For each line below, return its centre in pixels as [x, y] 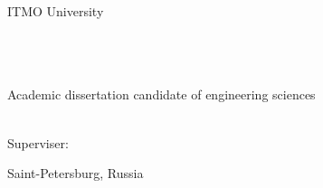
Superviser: [38, 142]
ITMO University [56, 11]
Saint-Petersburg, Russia [76, 173]
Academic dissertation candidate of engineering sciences [161, 94]
